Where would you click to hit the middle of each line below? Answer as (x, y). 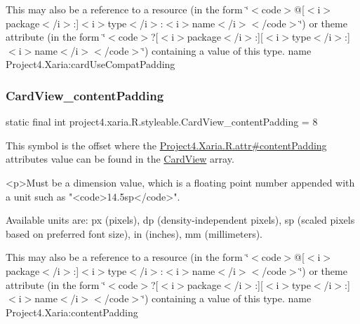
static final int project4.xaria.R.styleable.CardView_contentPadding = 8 (162, 122)
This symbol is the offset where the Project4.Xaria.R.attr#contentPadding (166, 145)
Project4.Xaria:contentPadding (72, 312)
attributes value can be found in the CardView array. (120, 159)
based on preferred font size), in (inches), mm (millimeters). (134, 233)
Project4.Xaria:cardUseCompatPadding (91, 64)
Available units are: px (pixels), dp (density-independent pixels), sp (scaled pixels (180, 220)
